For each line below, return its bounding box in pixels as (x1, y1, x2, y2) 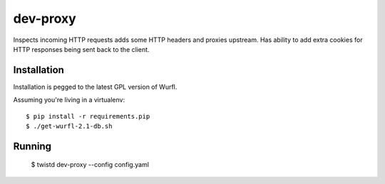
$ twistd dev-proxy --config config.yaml (31, 161, 150, 169)
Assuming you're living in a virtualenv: (13, 96, 125, 104)
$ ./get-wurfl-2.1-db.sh (26, 122, 113, 131)
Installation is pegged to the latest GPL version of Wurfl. (13, 82, 178, 91)
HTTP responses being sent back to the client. (13, 45, 150, 53)
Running (13, 140, 52, 152)
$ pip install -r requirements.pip (26, 112, 150, 120)
